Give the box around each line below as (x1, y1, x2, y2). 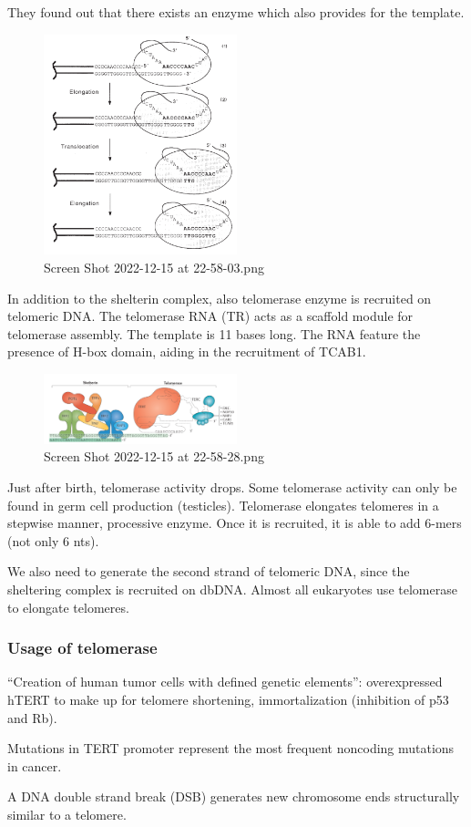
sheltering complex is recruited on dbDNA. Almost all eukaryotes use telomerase (7, 580, 457, 598)
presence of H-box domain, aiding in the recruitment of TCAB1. (7, 342, 366, 361)
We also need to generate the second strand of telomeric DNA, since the (7, 562, 410, 581)
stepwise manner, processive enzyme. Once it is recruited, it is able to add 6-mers (7, 513, 462, 532)
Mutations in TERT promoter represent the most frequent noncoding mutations (7, 739, 455, 758)
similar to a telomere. (7, 804, 127, 823)
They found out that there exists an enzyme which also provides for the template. (7, 3, 465, 21)
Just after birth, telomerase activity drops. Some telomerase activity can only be (7, 478, 457, 497)
